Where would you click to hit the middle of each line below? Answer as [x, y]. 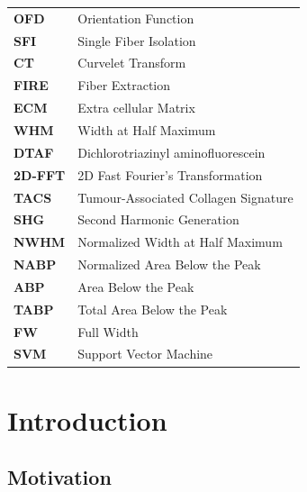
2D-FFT [40, 174]
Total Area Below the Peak [153, 309]
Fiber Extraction [124, 85]
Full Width [108, 331]
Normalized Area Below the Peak [169, 264]
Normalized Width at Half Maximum [180, 242]
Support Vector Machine [145, 354]
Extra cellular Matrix [136, 108]
